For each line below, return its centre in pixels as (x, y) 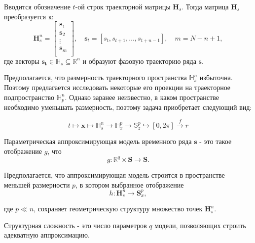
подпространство (29, 97)
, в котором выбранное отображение (130, 184)
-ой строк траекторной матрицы (123, 6)
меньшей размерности (37, 184)
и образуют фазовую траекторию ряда (139, 61)
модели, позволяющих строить (200, 225)
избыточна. (216, 77)
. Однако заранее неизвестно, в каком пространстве (142, 97)
